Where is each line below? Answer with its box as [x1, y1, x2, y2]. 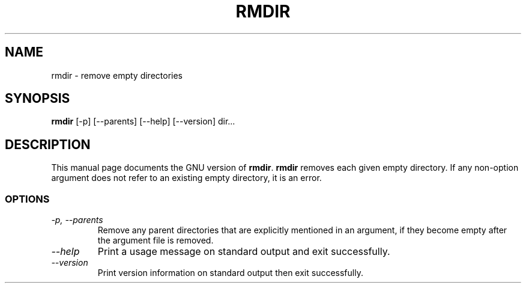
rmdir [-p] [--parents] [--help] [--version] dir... [51, 116, 235, 127]
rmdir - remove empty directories [51, 70, 183, 81]
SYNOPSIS [5, 91, 70, 106]
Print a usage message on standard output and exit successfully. [97, 245, 390, 258]
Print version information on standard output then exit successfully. [97, 268, 363, 278]
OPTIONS [5, 192, 50, 205]
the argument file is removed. [97, 235, 214, 246]
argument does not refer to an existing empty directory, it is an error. [51, 173, 322, 183]
